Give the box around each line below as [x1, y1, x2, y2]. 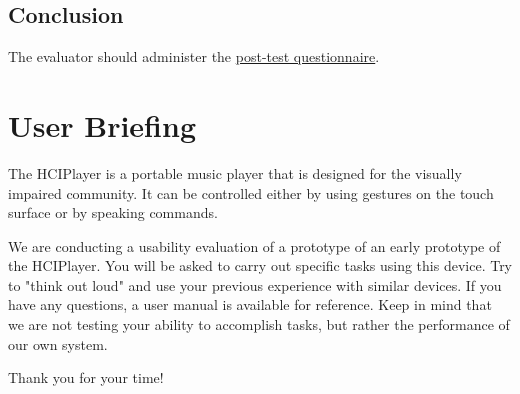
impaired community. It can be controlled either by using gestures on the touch [8, 182, 494, 203]
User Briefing [8, 104, 196, 145]
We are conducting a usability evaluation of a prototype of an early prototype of [8, 235, 501, 256]
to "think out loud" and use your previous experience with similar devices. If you [8, 274, 502, 295]
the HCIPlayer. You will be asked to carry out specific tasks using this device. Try [8, 255, 513, 276]
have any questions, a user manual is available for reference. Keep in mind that [8, 294, 492, 315]
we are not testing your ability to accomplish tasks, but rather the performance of [8, 314, 510, 335]
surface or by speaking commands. [8, 202, 218, 223]
